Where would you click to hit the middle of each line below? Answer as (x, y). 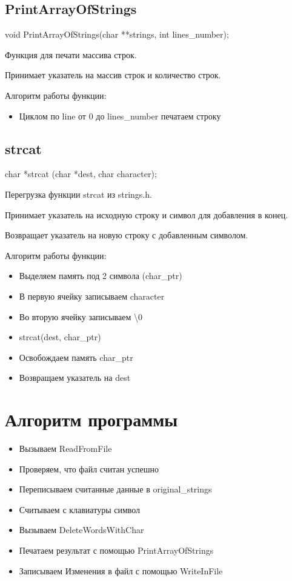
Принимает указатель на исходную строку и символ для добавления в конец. (147, 214)
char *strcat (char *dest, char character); (81, 174)
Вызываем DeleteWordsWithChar (81, 530)
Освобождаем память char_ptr (76, 357)
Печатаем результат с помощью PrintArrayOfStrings (116, 550)
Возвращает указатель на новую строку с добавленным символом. (127, 235)
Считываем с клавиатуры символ (80, 509)
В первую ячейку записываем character (92, 296)
